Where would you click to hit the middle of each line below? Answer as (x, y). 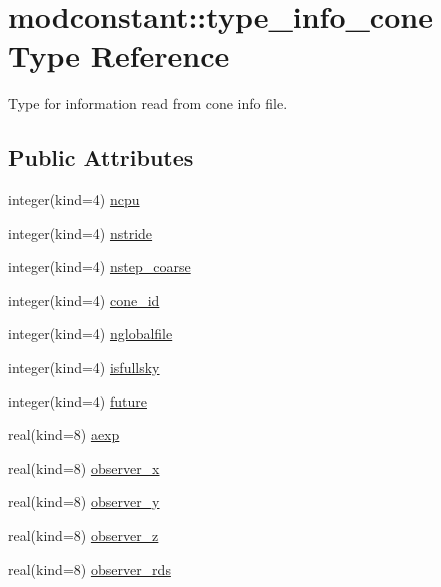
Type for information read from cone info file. (148, 103)
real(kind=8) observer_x (84, 467)
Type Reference (119, 55)
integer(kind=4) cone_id (84, 299)
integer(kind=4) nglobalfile (90, 333)
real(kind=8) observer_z (83, 535)
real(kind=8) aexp (64, 434)
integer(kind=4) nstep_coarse (99, 266)
